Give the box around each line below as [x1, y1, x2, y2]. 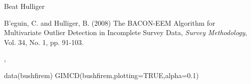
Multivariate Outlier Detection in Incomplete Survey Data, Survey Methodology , [4, 27, 248, 38]
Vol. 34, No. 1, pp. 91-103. [4, 37, 84, 47]
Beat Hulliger [4, 1, 45, 11]
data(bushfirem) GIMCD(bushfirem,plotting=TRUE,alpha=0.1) [4, 70, 199, 80]
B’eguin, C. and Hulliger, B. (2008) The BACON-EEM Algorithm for [4, 17, 215, 28]
